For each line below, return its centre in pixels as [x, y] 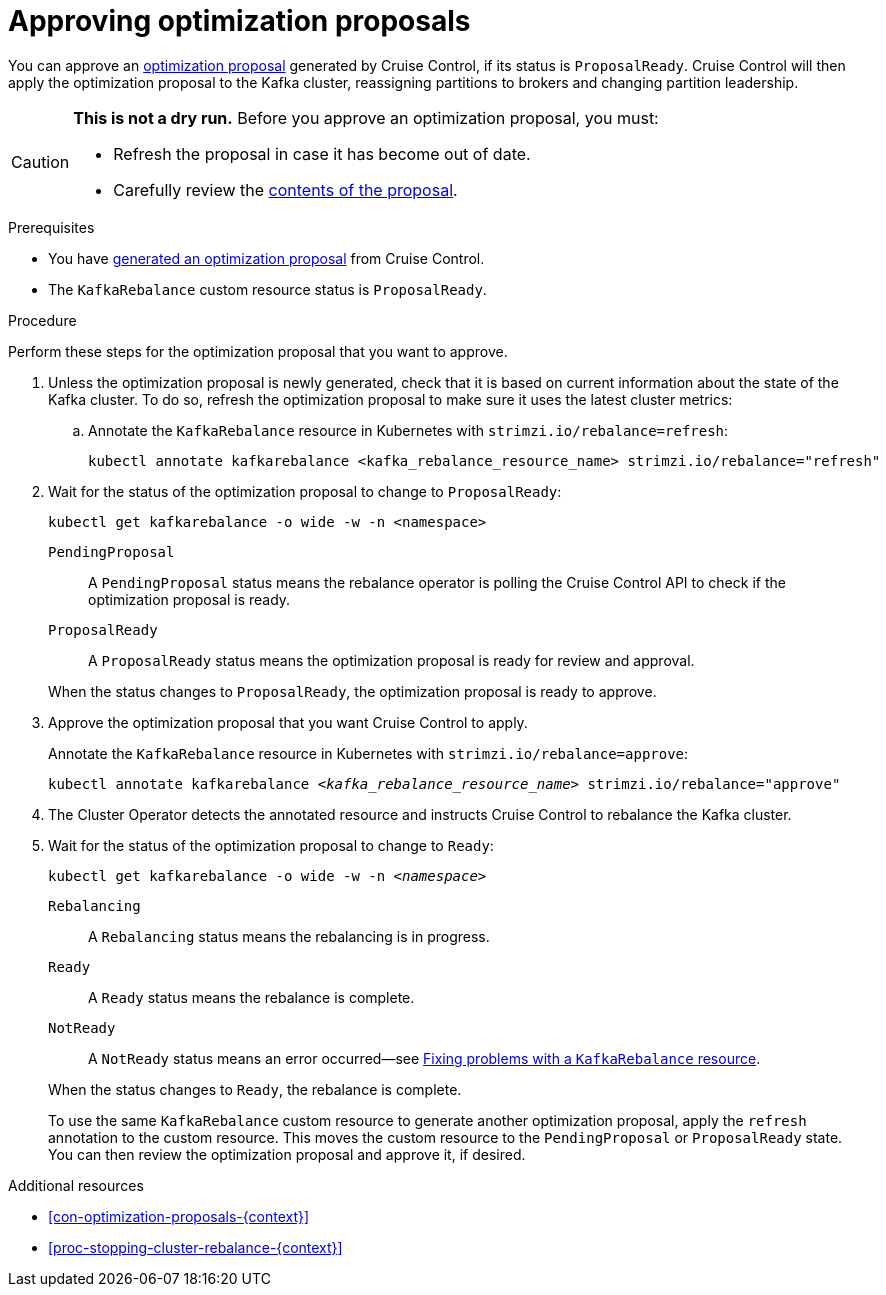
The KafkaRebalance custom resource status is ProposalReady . [267, 289]
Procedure [42, 320]
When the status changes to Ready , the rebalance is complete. [255, 1089]
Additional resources [76, 1185]
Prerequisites [51, 227]
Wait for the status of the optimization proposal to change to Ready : [271, 845]
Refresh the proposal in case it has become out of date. [322, 153]
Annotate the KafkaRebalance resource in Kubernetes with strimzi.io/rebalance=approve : [368, 753]
